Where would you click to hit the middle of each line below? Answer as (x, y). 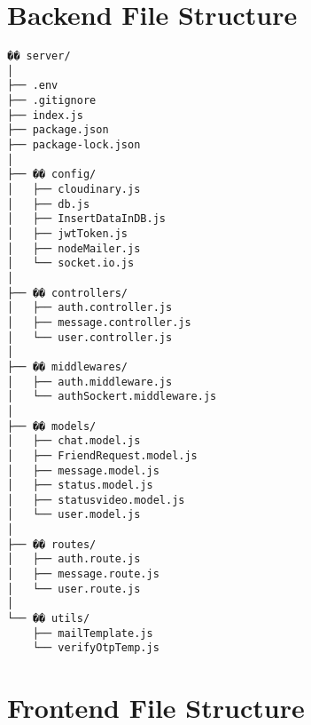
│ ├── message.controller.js (99, 322)
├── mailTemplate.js (93, 633)
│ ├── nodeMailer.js (74, 248)
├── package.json (58, 130)
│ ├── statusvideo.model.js (96, 500)
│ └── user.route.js (74, 589)
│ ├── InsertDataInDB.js (86, 219)
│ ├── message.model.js (83, 470)
